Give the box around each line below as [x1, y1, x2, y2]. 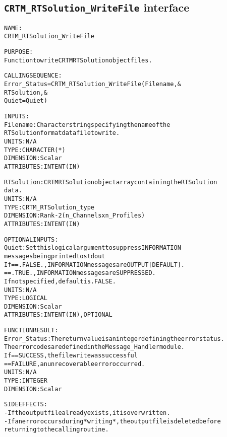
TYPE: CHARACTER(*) [4, 146, 66, 154]
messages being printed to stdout [4, 252, 105, 260]
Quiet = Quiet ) [4, 97, 47, 105]
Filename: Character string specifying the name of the [4, 121, 171, 128]
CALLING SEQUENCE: [4, 72, 62, 80]
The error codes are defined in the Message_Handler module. [4, 343, 185, 351]
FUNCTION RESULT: [4, 327, 59, 334]
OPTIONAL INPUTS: [4, 236, 59, 243]
